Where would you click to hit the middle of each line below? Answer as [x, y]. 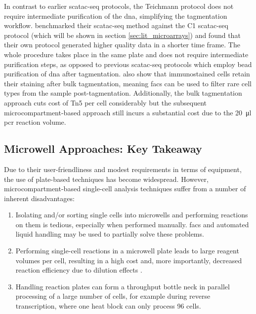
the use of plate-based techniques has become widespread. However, [106, 179]
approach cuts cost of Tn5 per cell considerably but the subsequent [106, 102]
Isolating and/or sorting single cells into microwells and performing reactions [132, 215]
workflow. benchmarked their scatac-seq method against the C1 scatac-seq [116, 25]
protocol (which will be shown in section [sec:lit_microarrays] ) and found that [122, 35]
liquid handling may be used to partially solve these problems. [110, 234]
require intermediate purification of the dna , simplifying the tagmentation [116, 16]
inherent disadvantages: [39, 198]
